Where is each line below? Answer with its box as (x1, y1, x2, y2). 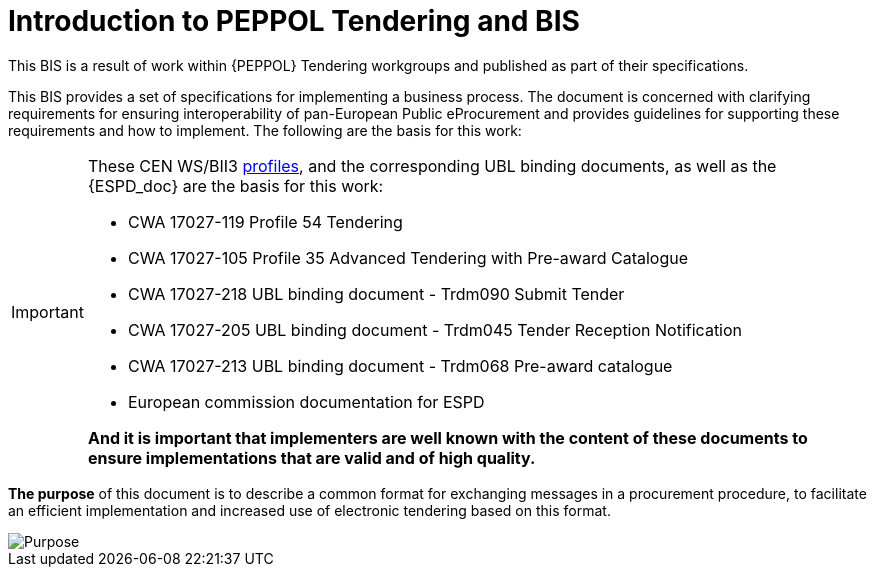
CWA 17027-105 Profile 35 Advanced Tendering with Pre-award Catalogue (127, 247, 688, 268)
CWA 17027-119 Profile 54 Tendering (127, 211, 403, 232)
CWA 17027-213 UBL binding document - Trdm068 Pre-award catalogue (127, 355, 673, 376)
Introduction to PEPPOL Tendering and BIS (8, 4, 580, 38)
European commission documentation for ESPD (127, 391, 485, 412)
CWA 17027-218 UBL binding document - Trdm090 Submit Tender (127, 283, 625, 304)
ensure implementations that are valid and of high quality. (87, 447, 536, 468)
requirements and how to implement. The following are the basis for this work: (8, 121, 522, 139)
